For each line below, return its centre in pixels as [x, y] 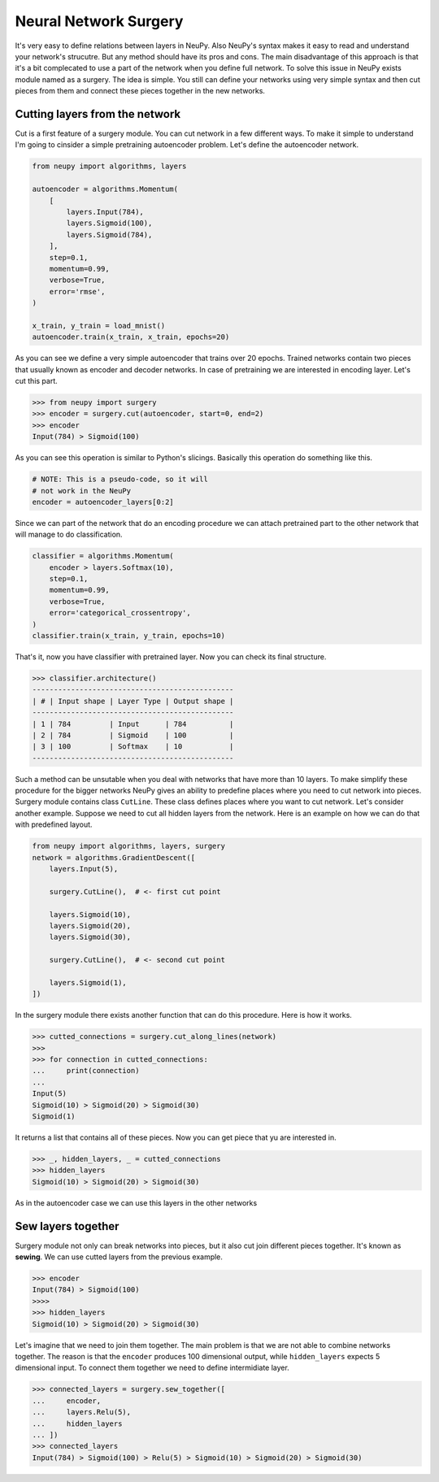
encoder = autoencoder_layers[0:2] [103, 502]
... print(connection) [86, 1071]
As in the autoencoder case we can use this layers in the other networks [136, 1202]
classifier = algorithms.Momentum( [103, 556]
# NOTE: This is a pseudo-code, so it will [120, 479]
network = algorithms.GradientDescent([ [113, 857]
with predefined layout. [54, 824]
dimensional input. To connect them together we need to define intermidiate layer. [152, 1368]
